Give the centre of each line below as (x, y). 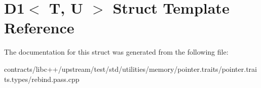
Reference (39, 28)
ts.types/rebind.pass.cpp (42, 79)
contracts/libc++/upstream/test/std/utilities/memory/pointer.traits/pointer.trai (130, 69)
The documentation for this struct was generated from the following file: (116, 52)
